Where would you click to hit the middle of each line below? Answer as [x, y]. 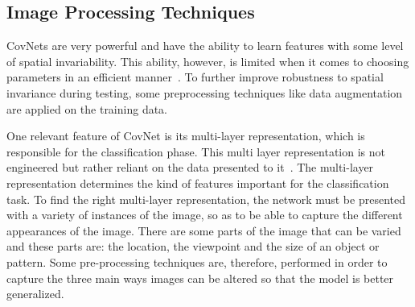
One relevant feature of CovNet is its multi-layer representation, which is [186, 136]
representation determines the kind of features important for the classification [198, 183]
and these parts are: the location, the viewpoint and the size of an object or [193, 246]
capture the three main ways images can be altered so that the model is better [200, 278]
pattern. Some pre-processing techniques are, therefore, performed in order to [197, 261]
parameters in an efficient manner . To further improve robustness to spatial [195, 77]
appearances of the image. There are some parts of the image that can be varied [204, 230]
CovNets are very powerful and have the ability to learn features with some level [205, 46]
